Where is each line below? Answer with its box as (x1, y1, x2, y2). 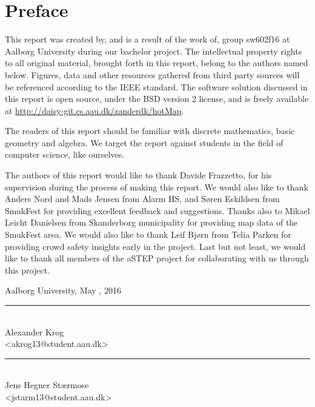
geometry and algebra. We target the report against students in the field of (5, 136, 283, 149)
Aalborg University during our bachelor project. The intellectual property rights (5, 44, 302, 57)
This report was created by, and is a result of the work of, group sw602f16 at (5, 33, 290, 45)
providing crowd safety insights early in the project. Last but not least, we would (5, 240, 306, 252)
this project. (5, 263, 50, 276)
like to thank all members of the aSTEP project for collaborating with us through (5, 252, 309, 264)
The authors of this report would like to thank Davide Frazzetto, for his (5, 169, 272, 181)
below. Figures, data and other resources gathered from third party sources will (5, 68, 300, 81)
